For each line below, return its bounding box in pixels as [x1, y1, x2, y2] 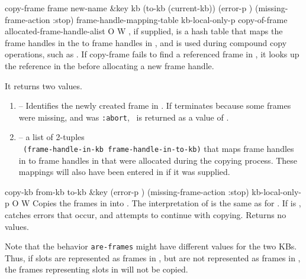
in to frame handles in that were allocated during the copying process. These [18, 154, 298, 166]
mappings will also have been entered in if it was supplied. [18, 166, 230, 178]
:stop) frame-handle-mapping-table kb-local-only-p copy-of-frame [53, 13, 288, 25]
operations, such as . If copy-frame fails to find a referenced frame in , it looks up [5, 48, 299, 60]
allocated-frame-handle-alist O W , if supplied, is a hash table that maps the [5, 25, 283, 37]
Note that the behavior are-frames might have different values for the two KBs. [5, 240, 297, 252]
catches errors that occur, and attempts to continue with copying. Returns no [5, 209, 286, 221]
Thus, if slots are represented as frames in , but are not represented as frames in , [5, 251, 301, 264]
